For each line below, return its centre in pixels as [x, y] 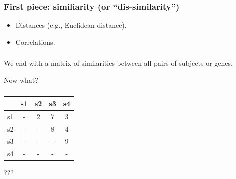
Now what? [21, 80]
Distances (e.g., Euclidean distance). [71, 25]
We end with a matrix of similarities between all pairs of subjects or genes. [118, 63]
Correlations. [35, 42]
